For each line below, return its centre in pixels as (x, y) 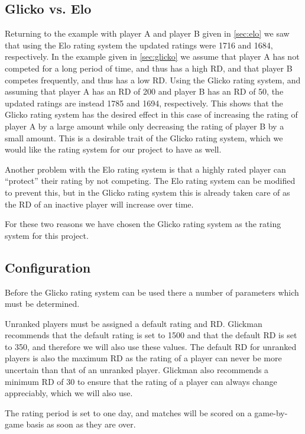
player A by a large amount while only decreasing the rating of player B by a (145, 126)
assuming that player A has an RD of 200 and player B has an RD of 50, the (144, 91)
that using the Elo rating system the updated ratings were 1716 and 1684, (139, 45)
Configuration (48, 267)
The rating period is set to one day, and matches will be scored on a (128, 412)
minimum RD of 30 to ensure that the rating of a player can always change (141, 381)
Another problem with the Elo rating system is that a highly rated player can (145, 169)
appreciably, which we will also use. (69, 393)
